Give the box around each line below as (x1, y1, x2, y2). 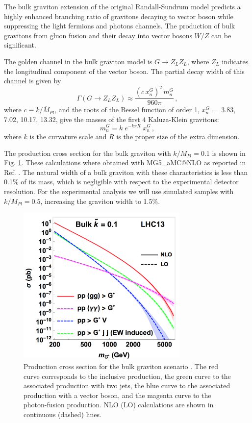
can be (211, 30, 231, 40)
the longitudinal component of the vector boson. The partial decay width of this (4, 66, 245, 76)
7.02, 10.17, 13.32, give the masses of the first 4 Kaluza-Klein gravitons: (4, 114, 219, 124)
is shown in (212, 148, 246, 158)
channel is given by (4, 75, 61, 86)
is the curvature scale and (29, 131, 107, 141)
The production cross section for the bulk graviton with (4, 148, 171, 158)
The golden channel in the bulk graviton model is (4, 56, 152, 66)
